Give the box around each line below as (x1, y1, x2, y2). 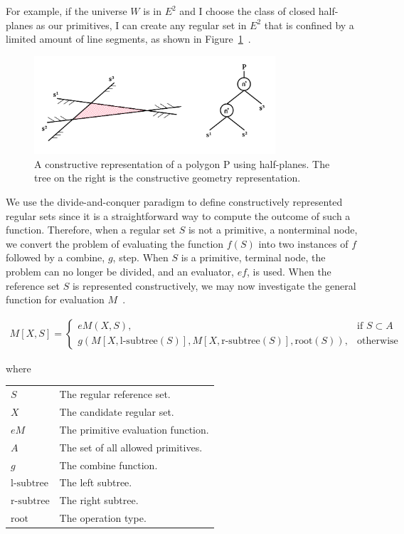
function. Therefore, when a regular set (6, 222, 176, 237)
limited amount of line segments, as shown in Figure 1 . (6, 31, 251, 46)
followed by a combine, (6, 250, 105, 265)
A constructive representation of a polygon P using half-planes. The (34, 156, 330, 171)
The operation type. (59, 511, 147, 525)
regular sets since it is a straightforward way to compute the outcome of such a (6, 208, 351, 223)
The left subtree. (59, 475, 132, 490)
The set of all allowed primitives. (59, 439, 203, 454)
